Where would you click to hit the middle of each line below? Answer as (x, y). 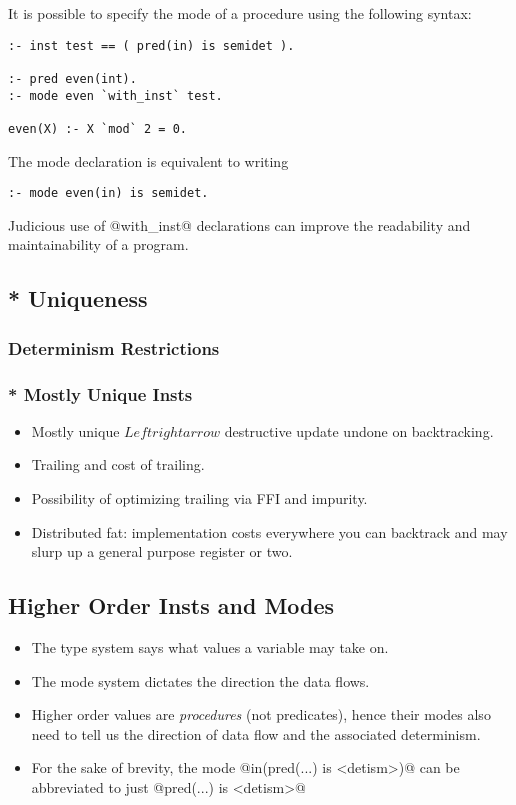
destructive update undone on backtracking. (359, 430)
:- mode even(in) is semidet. (108, 193)
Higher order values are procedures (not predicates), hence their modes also (261, 714)
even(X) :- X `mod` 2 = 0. (97, 128)
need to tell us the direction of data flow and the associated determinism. (256, 733)
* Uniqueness (78, 298)
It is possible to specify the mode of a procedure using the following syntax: (240, 13)
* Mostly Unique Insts (100, 393)
